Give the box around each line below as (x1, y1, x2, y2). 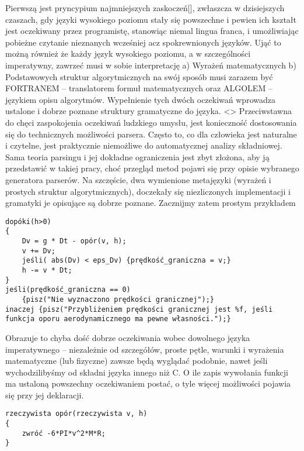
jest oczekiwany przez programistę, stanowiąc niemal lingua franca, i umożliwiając (5, 25, 299, 37)
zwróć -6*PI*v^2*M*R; (22, 429, 106, 438)
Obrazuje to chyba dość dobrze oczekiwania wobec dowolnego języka (5, 331, 250, 343)
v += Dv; (22, 246, 55, 255)
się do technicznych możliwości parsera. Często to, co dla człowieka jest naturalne (5, 128, 297, 140)
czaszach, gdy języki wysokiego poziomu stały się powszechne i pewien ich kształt (5, 13, 296, 25)
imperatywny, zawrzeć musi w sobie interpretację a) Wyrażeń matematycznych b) (5, 58, 296, 71)
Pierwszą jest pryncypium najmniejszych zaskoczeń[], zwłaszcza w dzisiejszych (5, 2, 285, 13)
